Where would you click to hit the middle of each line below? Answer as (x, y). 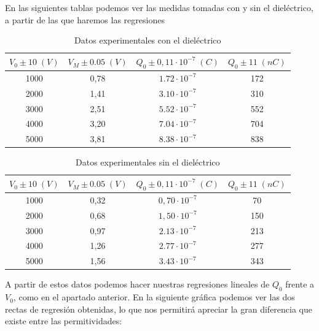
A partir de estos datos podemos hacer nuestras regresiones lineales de (137, 284)
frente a (300, 284)
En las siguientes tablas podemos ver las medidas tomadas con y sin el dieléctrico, (159, 7)
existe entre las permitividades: (64, 321)
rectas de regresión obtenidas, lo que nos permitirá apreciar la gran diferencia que (159, 309)
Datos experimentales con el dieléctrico (148, 40)
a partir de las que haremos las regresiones (85, 19)
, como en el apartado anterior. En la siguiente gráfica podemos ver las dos (154, 297)
